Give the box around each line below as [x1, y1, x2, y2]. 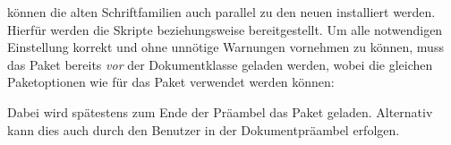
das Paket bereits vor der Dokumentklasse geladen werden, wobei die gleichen [7, 55, 433, 73]
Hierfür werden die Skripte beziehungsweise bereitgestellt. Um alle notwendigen [7, 20, 443, 38]
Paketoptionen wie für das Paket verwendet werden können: [7, 72, 335, 91]
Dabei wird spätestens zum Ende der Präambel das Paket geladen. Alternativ [7, 102, 433, 121]
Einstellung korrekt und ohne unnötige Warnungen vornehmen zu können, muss [7, 38, 444, 56]
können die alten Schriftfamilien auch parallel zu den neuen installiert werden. [7, 3, 436, 21]
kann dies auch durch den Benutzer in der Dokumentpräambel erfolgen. [7, 120, 400, 139]
